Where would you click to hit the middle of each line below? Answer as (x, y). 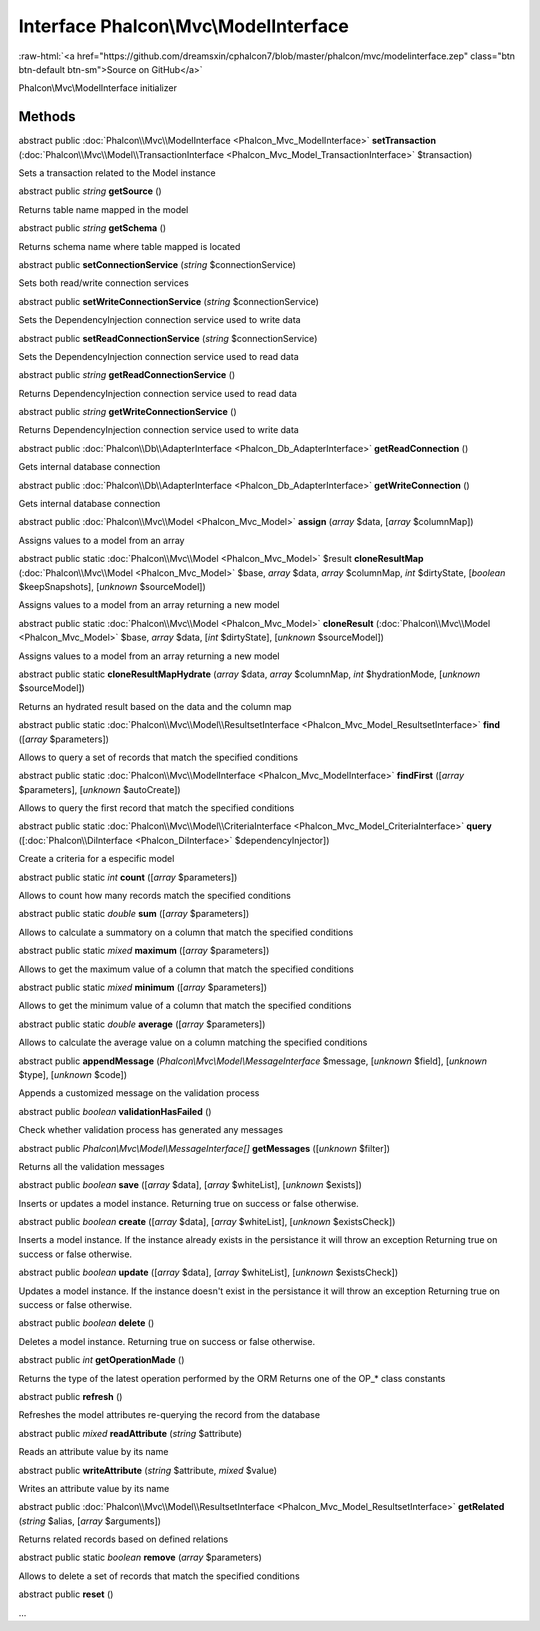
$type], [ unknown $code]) (72, 1074)
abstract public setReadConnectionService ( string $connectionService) (168, 338)
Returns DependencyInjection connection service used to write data (158, 430)
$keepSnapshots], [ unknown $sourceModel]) (112, 586)
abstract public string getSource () (90, 191)
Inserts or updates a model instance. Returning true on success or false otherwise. (188, 1203)
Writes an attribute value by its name (94, 1488)
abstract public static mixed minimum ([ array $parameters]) (143, 987)
